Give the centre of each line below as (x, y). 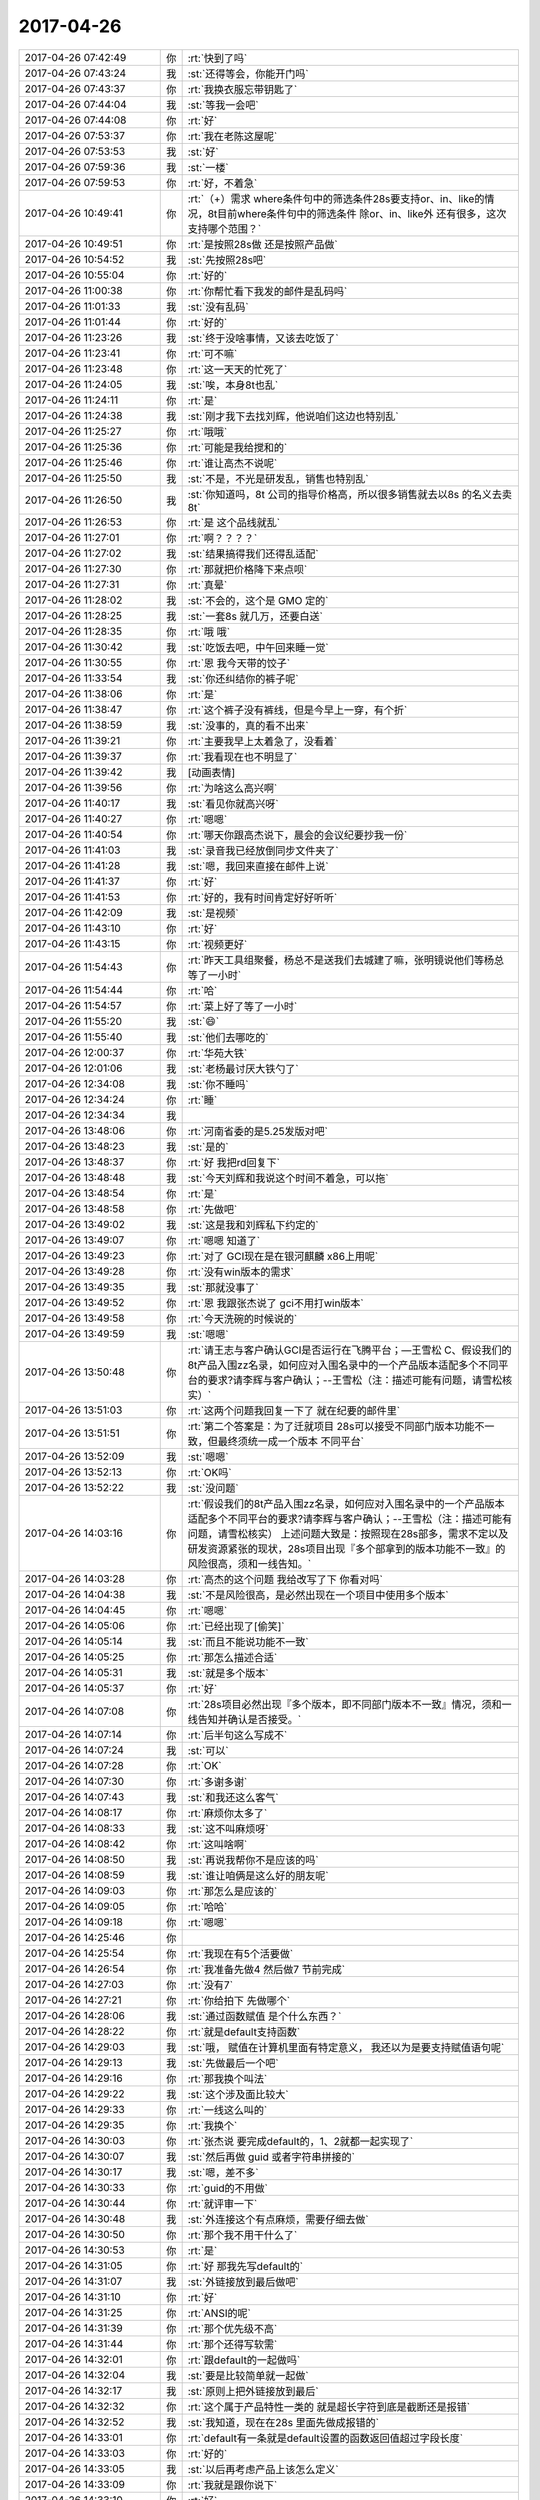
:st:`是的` (208, 1147)
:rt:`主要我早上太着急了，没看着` (262, 741)
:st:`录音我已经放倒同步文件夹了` (263, 850)
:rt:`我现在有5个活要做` (240, 1953)
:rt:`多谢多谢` (217, 1782)
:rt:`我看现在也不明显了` (242, 757)
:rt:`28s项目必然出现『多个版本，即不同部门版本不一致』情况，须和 (344, 1704)
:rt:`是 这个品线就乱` (233, 522)
